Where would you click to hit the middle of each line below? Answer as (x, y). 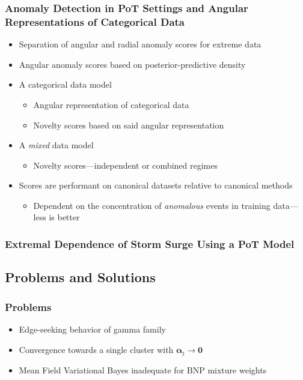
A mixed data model (56, 145)
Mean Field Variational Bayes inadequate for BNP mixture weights (143, 369)
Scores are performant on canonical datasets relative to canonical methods (156, 185)
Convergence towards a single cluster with (96, 349)
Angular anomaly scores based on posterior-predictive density (132, 64)
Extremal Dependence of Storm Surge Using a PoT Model (150, 244)
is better (64, 217)
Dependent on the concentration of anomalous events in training (152, 205)
